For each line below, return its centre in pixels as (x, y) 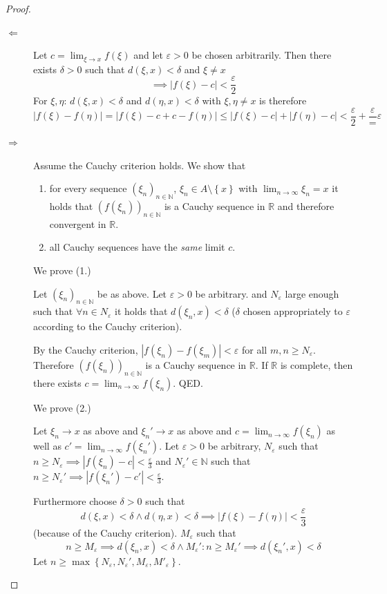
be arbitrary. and (231, 293)
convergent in (78, 223)
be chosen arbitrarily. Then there (262, 55)
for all (255, 349)
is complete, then (317, 364)
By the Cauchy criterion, (86, 349)
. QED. (188, 382)
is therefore (283, 100)
